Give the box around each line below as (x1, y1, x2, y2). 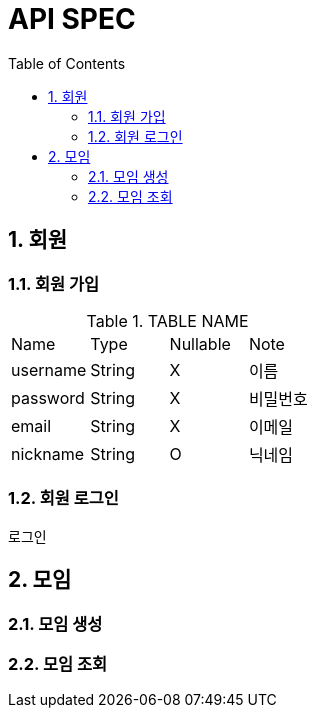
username (11, 359, 87, 380)
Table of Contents (8, 54, 126, 72)
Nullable (169, 333, 231, 354)
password (11, 387, 85, 408)
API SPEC (8, 2, 136, 36)
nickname (11, 443, 85, 464)
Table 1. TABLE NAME (86, 310, 249, 331)
